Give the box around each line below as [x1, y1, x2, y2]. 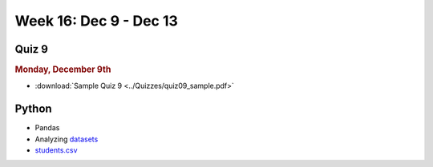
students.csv [34, 145, 78, 155]
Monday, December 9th [14, 64, 111, 75]
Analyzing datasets [34, 134, 99, 144]
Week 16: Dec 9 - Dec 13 [14, 12, 178, 30]
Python [14, 102, 52, 116]
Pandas [34, 123, 60, 133]
